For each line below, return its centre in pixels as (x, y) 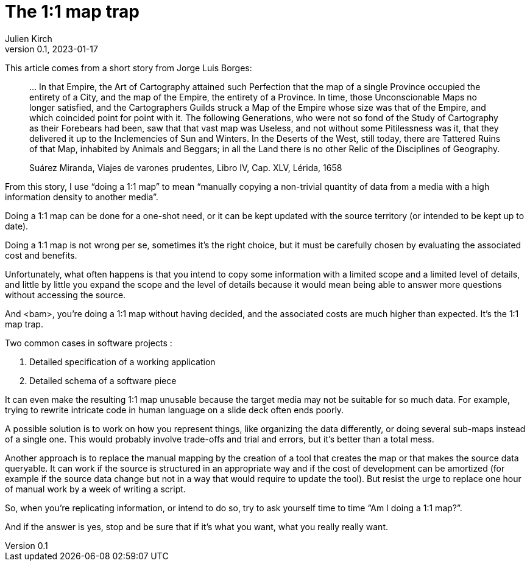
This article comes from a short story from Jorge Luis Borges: (129, 68)
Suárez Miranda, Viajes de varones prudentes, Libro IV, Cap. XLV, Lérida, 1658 (186, 167)
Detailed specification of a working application (122, 362)
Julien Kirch (29, 38)
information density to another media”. (82, 197)
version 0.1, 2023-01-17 (51, 49)
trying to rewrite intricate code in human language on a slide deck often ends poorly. (175, 410)
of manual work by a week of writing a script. (95, 489)
